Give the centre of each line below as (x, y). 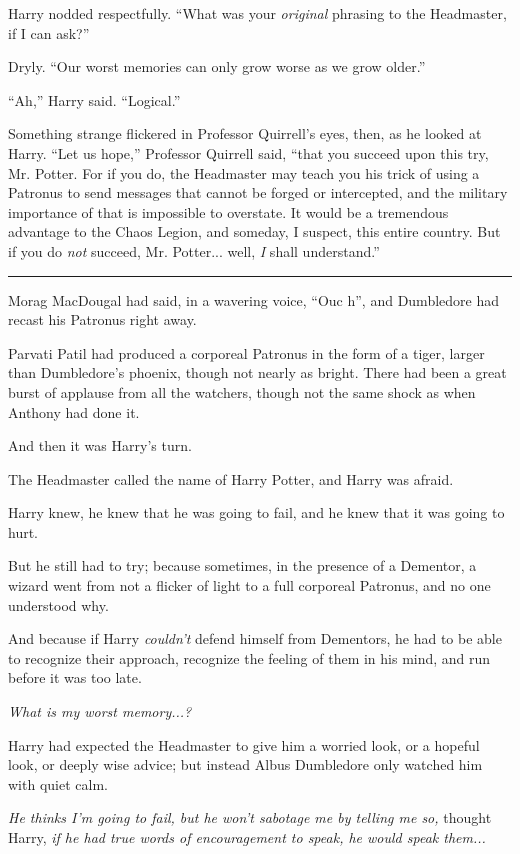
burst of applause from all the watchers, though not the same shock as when (242, 391)
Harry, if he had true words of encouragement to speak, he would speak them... (247, 837)
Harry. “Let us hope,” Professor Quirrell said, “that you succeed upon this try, (248, 152)
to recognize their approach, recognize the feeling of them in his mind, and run (249, 657)
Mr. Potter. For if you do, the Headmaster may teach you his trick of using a (244, 172)
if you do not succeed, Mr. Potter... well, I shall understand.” (194, 250)
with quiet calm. (58, 783)
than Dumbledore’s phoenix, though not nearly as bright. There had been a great (257, 372)
